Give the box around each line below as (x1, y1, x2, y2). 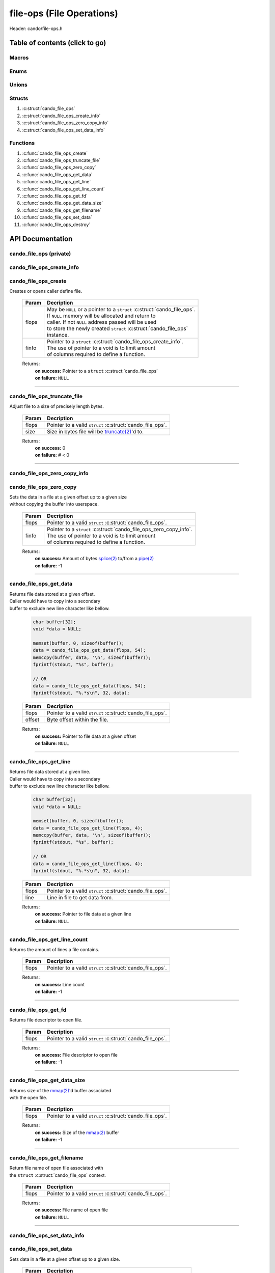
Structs (9, 95, 29, 102)
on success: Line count (35, 981, 85, 987)
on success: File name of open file (35, 1207, 108, 1213)
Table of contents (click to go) (9, 39, 106, 47)
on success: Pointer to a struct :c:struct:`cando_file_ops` (35, 368, 158, 374)
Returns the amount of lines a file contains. (9, 946, 99, 952)
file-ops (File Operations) (9, 8, 118, 19)
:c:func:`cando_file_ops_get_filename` (22, 207, 102, 213)
